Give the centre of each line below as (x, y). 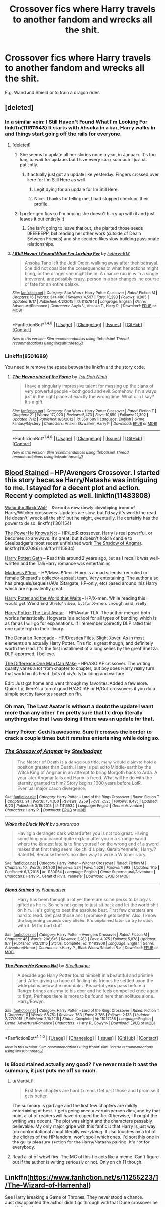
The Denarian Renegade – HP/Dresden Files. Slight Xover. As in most (75, 638)
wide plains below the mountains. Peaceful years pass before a (81, 985)
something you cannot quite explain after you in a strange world (82, 838)
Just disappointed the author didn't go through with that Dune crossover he (82, 1202)
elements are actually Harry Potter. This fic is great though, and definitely (79, 643)
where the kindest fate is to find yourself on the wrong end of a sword (88, 844)
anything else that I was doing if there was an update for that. (80, 719)
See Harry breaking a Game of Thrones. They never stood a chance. (74, 1197)
